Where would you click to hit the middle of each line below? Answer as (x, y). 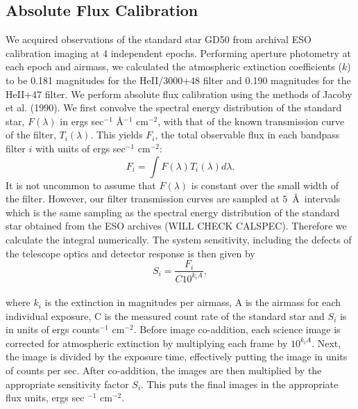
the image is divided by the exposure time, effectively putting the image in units (177, 356)
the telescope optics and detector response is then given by (130, 253)
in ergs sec (82, 121)
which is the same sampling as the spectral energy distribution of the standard (173, 212)
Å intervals (316, 199)
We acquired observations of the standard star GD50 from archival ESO (159, 39)
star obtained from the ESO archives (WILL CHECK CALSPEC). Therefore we (176, 226)
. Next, (326, 343)
